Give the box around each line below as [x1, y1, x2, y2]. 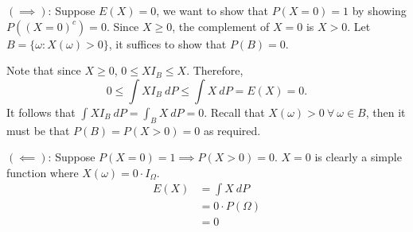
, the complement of [172, 17, 270, 34]
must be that [6, 122, 70, 138]
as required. [203, 122, 261, 138]
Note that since [6, 62, 81, 79]
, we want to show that [156, 2, 268, 18]
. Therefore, [186, 62, 244, 79]
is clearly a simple [314, 149, 402, 165]
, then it [365, 103, 406, 120]
